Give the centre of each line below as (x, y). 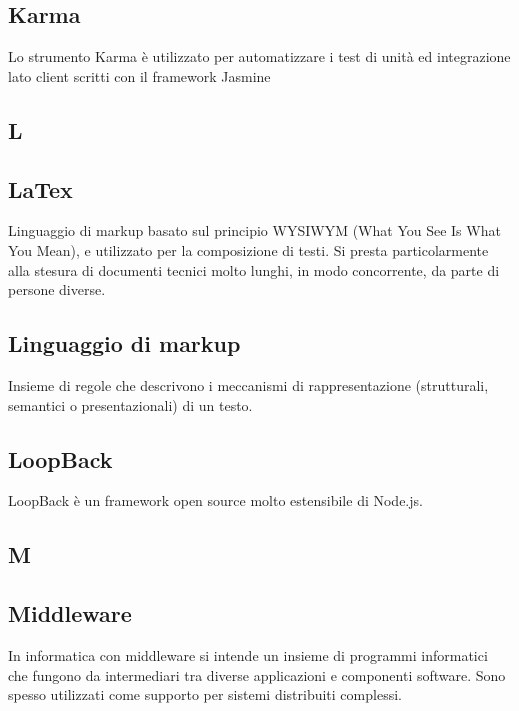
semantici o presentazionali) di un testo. (130, 404)
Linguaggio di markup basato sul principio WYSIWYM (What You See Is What (254, 230)
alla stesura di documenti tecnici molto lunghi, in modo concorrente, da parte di (254, 269)
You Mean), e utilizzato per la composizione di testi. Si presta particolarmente (248, 249)
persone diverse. (57, 289)
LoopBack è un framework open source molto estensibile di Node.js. (215, 500)
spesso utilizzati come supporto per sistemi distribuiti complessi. (205, 694)
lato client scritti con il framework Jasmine (139, 75)
